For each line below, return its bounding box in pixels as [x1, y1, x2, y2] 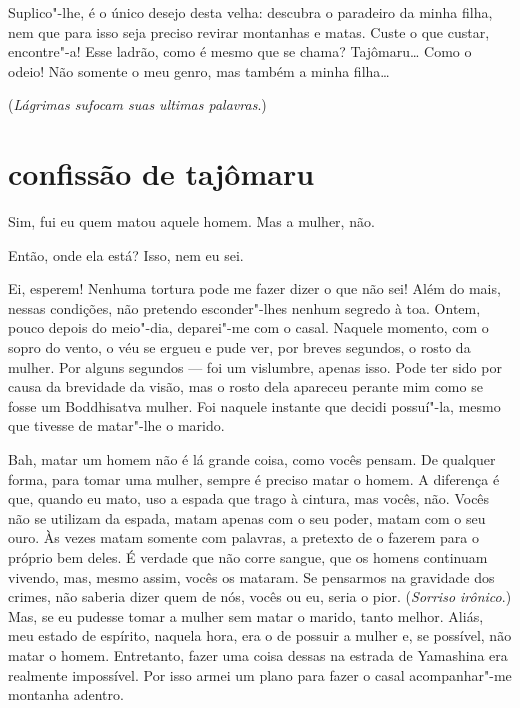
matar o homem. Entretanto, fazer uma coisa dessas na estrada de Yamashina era [8, 644, 508, 665]
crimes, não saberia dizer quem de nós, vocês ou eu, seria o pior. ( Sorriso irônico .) [8, 586, 512, 607]
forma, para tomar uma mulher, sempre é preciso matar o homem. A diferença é [8, 468, 500, 489]
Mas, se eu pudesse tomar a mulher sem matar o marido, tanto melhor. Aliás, [8, 605, 484, 626]
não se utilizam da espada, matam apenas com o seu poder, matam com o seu [8, 507, 486, 528]
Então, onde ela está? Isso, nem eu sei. [8, 244, 244, 265]
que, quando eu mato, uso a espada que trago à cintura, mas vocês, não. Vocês [8, 488, 490, 509]
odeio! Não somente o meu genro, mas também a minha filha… [8, 60, 390, 81]
